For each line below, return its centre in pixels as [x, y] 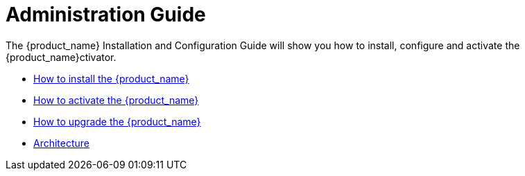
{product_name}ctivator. [61, 57]
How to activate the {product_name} [116, 100]
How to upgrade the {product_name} [117, 121]
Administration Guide [106, 15]
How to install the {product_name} [111, 78]
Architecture [62, 143]
